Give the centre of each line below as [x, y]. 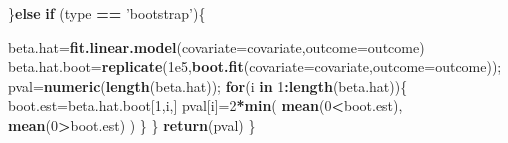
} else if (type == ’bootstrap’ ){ [107, 13]
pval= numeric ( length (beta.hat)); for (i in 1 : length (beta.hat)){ [208, 85]
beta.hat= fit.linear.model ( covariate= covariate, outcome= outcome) [216, 46]
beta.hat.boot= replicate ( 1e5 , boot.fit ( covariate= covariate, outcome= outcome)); [255, 66]
